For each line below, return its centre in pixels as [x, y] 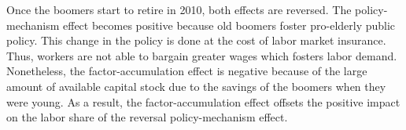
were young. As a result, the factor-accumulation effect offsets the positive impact [203, 101]
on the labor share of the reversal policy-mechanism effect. [147, 117]
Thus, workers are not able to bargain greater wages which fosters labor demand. [202, 55]
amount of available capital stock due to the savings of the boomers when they [196, 86]
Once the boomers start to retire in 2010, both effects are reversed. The [179, 9]
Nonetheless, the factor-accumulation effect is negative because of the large [187, 71]
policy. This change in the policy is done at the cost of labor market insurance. [196, 40]
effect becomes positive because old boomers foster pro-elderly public [229, 25]
